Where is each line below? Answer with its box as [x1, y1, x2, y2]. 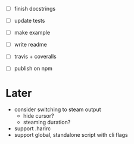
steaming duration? [23, 119, 71, 126]
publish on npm [14, 65, 53, 72]
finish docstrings [14, 5, 56, 12]
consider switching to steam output [14, 106, 101, 113]
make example [14, 29, 51, 36]
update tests [14, 17, 45, 24]
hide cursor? [23, 112, 54, 120]
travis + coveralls [14, 53, 57, 60]
